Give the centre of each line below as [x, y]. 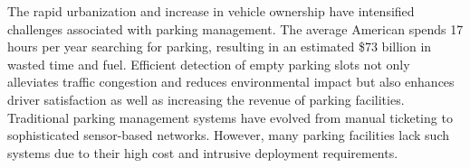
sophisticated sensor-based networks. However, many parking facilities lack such [229, 135]
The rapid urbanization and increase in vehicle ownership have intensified [211, 11]
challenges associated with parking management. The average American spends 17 [235, 28]
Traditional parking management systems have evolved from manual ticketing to [230, 117]
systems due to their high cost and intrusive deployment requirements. [203, 152]
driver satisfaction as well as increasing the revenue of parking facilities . [206, 99]
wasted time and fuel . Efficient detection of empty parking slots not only [209, 64]
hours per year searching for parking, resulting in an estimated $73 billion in [220, 47]
